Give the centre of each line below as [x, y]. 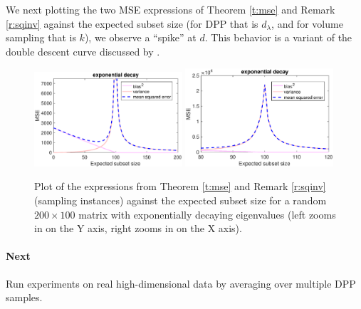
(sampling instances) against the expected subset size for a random [180, 200]
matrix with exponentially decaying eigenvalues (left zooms [207, 214]
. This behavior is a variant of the [278, 37]
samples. [24, 297]
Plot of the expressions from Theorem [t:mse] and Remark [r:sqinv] [180, 186]
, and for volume [307, 23]
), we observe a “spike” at [140, 37]
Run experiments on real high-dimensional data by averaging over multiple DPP [181, 283]
